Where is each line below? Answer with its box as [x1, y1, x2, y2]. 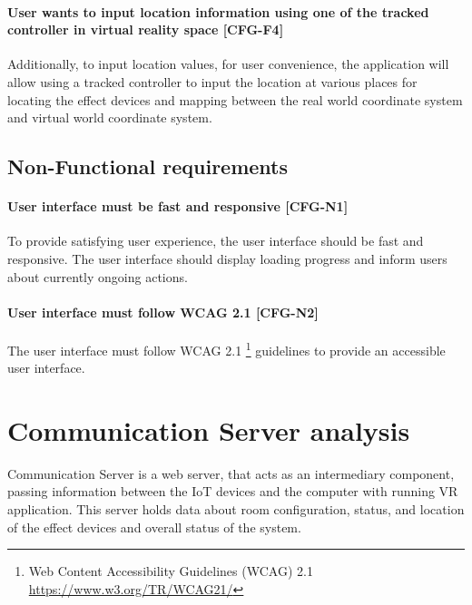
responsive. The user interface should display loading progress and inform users [7, 249, 447, 268]
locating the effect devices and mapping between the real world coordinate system [7, 90, 463, 109]
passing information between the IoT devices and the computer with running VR [7, 482, 458, 501]
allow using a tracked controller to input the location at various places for [7, 72, 418, 91]
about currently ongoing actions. [7, 267, 188, 286]
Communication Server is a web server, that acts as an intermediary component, [7, 464, 455, 483]
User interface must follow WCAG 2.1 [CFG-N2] [7, 302, 319, 321]
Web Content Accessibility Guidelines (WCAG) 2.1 [28, 561, 313, 581]
